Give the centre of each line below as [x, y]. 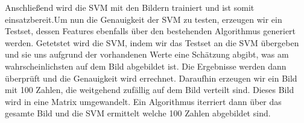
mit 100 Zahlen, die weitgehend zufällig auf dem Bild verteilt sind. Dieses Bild [150, 90]
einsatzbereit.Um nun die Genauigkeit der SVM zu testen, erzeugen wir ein [144, 19]
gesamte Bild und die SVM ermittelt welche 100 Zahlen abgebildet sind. [138, 113]
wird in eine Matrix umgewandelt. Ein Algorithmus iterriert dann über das [143, 101]
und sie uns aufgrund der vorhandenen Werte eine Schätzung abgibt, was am [147, 54]
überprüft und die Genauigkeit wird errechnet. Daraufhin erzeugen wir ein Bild [151, 78]
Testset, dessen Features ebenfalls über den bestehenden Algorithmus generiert [150, 31]
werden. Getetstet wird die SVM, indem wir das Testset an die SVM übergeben [152, 42]
